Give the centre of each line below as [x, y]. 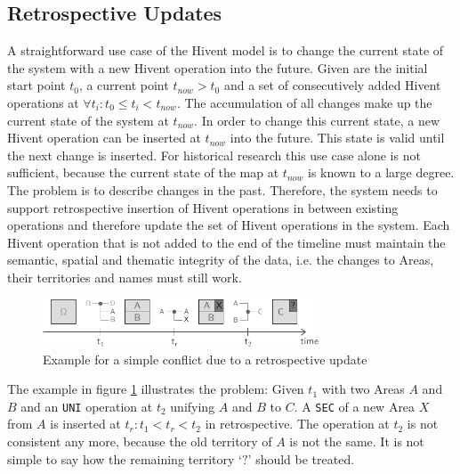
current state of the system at [88, 120]
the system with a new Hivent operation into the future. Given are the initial [218, 67]
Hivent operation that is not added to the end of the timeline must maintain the [226, 242]
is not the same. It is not [357, 441]
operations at [43, 102]
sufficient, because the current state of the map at [143, 172]
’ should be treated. [301, 458]
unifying [193, 406]
